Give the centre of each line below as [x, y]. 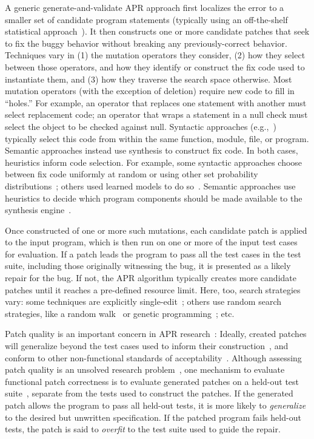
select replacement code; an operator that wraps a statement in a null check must [156, 114]
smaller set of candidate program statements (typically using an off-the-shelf [146, 19]
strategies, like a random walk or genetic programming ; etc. [120, 313]
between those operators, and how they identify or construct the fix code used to [155, 66]
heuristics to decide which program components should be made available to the [154, 198]
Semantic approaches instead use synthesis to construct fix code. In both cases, [152, 150]
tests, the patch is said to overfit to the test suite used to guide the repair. [143, 429]
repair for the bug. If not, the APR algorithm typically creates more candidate [151, 278]
